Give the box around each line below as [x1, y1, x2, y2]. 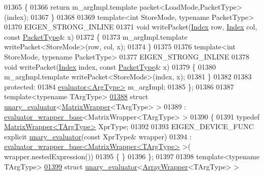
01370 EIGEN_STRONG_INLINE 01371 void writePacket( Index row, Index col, [4, 21, 257, 32]
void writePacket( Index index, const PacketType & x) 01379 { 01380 [4, 61, 216, 72]
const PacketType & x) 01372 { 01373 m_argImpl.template [4, 31, 188, 42]
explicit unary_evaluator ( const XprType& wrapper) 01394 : [4, 131, 192, 141]
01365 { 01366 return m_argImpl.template [4, 2, 137, 12]
